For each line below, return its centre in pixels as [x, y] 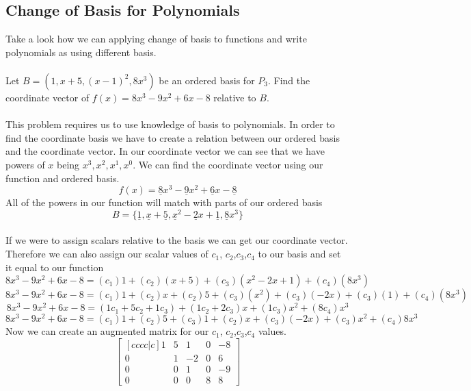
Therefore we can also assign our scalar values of [107, 254]
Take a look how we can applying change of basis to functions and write [156, 39]
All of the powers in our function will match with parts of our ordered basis [164, 202]
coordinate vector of [48, 97]
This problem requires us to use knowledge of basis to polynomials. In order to [170, 124]
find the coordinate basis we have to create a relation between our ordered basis [173, 137]
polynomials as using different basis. [81, 52]
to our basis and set [299, 254]
